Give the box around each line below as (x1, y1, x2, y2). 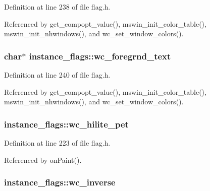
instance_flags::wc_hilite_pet (4, 117, 129, 130)
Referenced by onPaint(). (4, 154, 82, 165)
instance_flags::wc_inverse (4, 176, 116, 188)
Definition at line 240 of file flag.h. (4, 70, 111, 80)
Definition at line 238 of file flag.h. (4, 2, 111, 12)
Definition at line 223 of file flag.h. (4, 138, 111, 148)
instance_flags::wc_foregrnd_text (29, 49, 171, 62)
